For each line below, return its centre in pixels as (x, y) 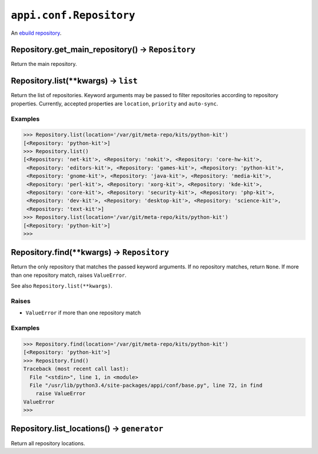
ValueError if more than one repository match (83, 313)
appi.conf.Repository (73, 15)
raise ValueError (61, 394)
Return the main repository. (44, 64)
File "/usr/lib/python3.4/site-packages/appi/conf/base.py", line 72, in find (146, 385)
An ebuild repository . (36, 33)
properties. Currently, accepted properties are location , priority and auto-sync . (115, 104)
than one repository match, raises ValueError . (69, 275)
